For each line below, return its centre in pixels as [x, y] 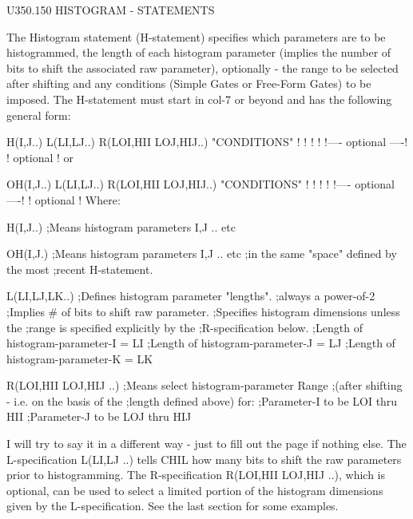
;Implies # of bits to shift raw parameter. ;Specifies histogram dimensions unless [203, 311]
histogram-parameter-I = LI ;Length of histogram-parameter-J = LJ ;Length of [201, 343]
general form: [39, 115]
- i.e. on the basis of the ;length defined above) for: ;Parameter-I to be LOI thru [202, 400]
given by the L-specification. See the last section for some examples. [173, 506]
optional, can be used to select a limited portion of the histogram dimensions [195, 490]
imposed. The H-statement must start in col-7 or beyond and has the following [199, 99]
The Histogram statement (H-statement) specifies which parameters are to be [196, 36]
